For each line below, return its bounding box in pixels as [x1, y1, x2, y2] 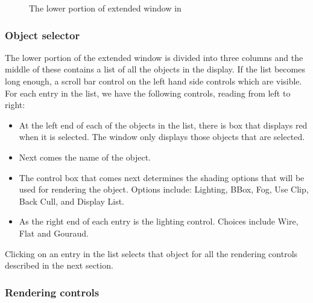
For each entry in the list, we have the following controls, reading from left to [5, 86, 291, 99]
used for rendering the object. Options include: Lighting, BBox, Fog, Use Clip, [19, 183, 309, 196]
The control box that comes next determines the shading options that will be [19, 171, 305, 183]
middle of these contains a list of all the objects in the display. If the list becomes [5, 63, 305, 75]
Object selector [5, 27, 80, 42]
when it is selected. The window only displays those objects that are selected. [19, 130, 305, 143]
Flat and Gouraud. [19, 226, 89, 239]
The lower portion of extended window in [29, 2, 182, 14]
